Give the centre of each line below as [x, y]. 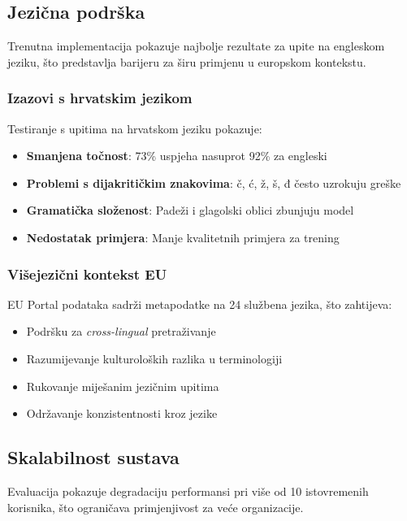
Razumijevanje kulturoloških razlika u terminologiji [154, 358]
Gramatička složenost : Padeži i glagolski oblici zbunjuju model [190, 210]
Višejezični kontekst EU [87, 274]
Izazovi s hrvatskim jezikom [100, 98]
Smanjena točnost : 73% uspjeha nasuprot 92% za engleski [177, 156]
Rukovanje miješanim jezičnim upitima [123, 386]
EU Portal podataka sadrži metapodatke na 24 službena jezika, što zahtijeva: [200, 304]
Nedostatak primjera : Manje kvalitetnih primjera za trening [183, 237]
